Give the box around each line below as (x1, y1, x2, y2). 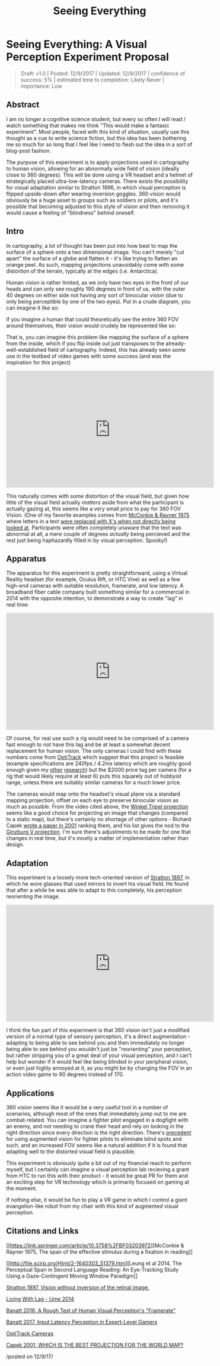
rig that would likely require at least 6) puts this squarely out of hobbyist (6, 772, 182, 780)
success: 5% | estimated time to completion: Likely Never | (20, 76, 165, 83)
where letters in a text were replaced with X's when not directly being (6, 518, 176, 525)
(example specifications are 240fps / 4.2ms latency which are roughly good (6, 760, 192, 767)
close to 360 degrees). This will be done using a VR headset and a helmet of (6, 171, 193, 178)
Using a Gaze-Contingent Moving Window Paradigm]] (6, 1272, 138, 1279)
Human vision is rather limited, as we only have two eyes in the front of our (6, 279, 189, 286)
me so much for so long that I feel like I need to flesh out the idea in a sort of (6, 141, 193, 148)
